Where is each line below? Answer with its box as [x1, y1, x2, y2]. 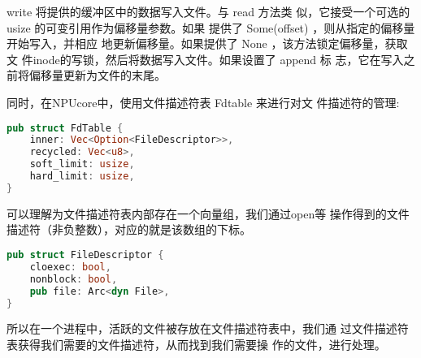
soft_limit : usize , [29, 158, 135, 170]
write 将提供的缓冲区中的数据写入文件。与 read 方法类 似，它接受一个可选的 [7, 3, 410, 19]
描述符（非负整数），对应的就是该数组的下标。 [7, 221, 251, 238]
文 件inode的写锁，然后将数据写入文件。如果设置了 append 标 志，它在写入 [7, 50, 404, 67]
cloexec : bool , [29, 261, 111, 273]
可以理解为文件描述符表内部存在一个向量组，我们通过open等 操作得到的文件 [7, 205, 410, 222]
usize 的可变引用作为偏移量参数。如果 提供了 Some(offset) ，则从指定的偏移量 [7, 19, 415, 36]
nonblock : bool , [29, 273, 118, 285]
